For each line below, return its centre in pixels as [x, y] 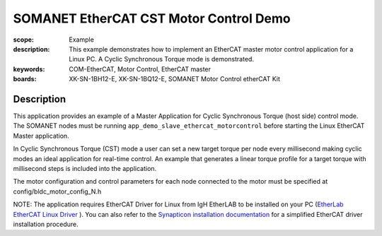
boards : [25, 79]
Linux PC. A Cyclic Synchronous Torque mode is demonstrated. [162, 59]
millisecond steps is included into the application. [85, 168]
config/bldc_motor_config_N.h [57, 191]
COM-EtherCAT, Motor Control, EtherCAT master [140, 69]
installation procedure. [46, 224]
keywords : [29, 69]
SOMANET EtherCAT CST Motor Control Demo [152, 18]
